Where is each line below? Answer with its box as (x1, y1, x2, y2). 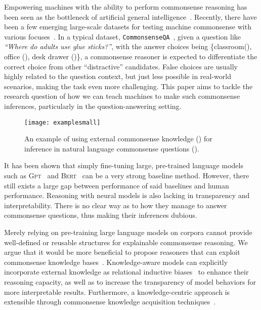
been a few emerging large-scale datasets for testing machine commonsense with (4, 21, 251, 32)
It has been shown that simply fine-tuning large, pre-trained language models (4, 160, 243, 171)
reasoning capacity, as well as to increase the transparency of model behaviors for (4, 276, 256, 287)
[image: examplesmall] (24, 119, 101, 126)
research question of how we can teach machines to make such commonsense (4, 91, 240, 101)
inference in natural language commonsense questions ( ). (24, 143, 199, 153)
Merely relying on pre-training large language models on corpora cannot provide (4, 227, 252, 237)
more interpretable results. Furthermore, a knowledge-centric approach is (4, 286, 230, 297)
